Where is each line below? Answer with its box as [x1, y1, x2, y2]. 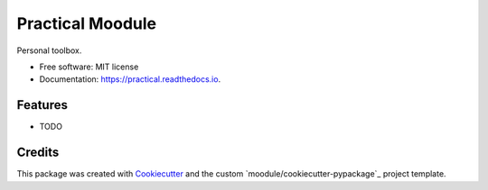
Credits [16, 145, 60, 160]
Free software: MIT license [39, 61, 139, 72]
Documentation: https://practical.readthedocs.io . [39, 74, 221, 85]
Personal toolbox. [16, 45, 82, 56]
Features [16, 97, 68, 113]
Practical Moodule [16, 14, 157, 33]
